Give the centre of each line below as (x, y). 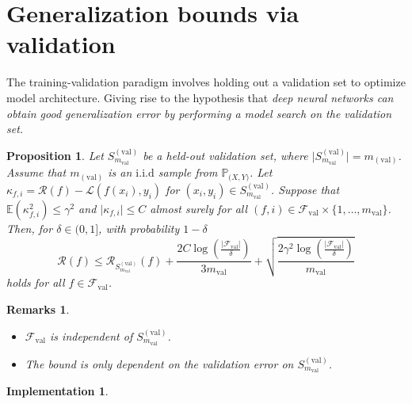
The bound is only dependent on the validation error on (159, 363)
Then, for (30, 228)
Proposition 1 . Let (55, 155)
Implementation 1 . (57, 391)
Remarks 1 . (38, 309)
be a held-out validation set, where (225, 155)
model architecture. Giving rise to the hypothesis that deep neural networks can (200, 97)
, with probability (139, 228)
